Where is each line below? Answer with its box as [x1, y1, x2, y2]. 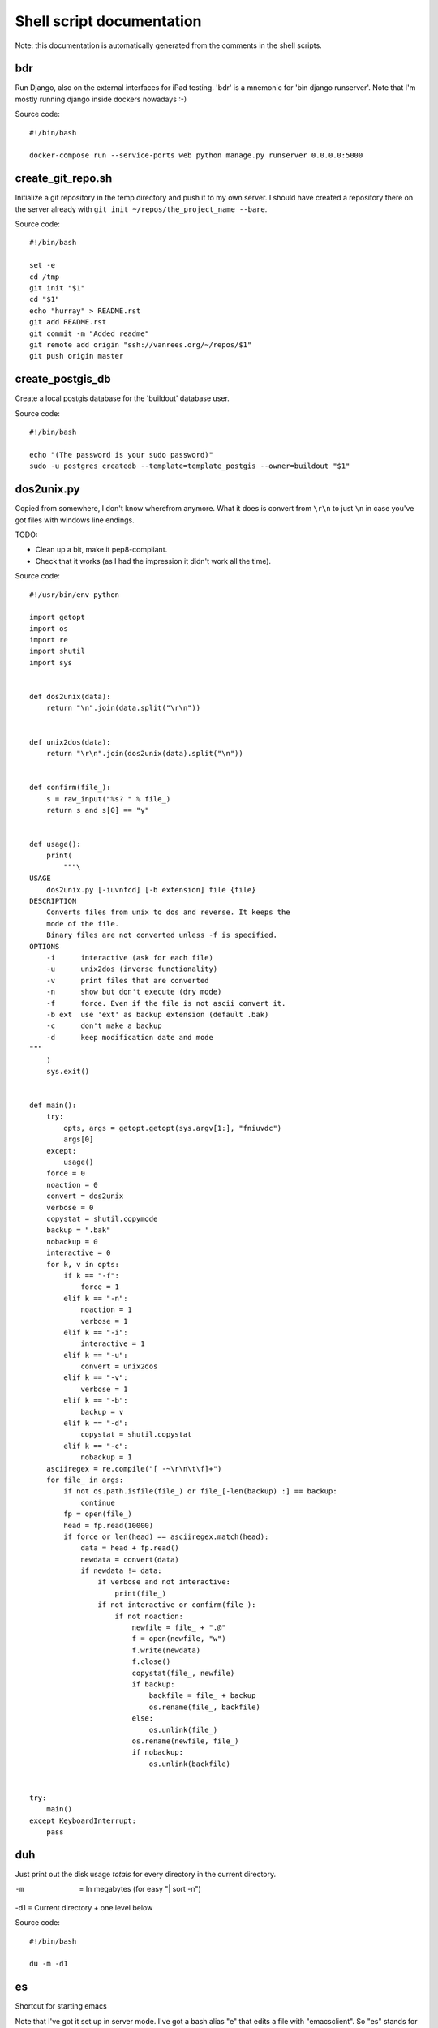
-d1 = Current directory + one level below [15, 1902, 153, 1912]
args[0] [63, 1135, 94, 1144]
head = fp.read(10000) [63, 1521, 154, 1530]
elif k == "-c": [63, 1441, 128, 1450]
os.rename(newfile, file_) [131, 1736, 239, 1746]
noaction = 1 [80, 1305, 133, 1314]
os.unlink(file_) [148, 1725, 218, 1734]
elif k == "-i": [63, 1327, 128, 1337]
